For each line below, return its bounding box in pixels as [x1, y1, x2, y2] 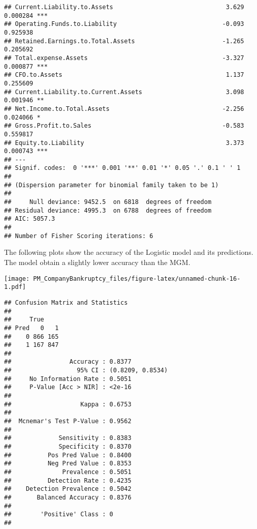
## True [4, 316, 44, 324]
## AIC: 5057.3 [4, 215, 55, 223]
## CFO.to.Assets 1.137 [4, 71, 244, 79]
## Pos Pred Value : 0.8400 [4, 451, 132, 459]
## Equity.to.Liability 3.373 [4, 139, 244, 146]
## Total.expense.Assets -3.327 [4, 54, 244, 62]
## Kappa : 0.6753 [4, 400, 132, 408]
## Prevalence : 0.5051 [4, 468, 132, 476]
